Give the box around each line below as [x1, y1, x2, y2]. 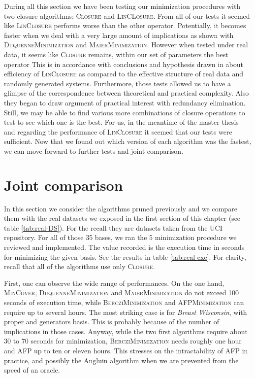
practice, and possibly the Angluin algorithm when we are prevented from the [4, 355, 239, 365]
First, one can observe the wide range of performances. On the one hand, [4, 277, 224, 288]
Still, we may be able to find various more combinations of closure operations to [4, 107, 245, 117]
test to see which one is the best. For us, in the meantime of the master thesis [4, 117, 239, 127]
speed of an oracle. [4, 365, 60, 375]
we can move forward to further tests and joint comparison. [4, 145, 184, 156]
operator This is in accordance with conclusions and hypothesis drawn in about [4, 59, 243, 69]
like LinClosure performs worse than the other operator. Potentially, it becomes [4, 20, 246, 31]
